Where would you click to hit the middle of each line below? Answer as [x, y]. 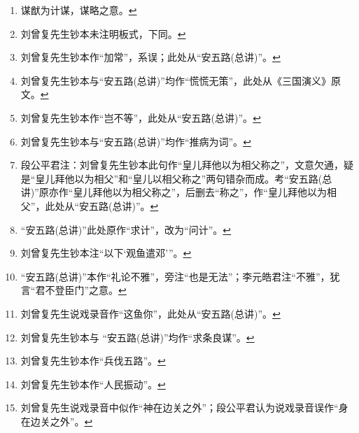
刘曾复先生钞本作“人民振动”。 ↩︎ [93, 384]
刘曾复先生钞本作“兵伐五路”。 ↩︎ [93, 361]
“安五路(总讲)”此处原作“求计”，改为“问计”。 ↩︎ [126, 229]
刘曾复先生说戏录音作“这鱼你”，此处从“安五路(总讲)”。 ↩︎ [150, 313]
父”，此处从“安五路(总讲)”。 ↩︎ [90, 205]
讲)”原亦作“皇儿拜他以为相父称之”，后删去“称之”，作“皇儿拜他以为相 [178, 192]
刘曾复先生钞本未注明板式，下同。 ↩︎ [103, 33]
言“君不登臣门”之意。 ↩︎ [73, 290]
